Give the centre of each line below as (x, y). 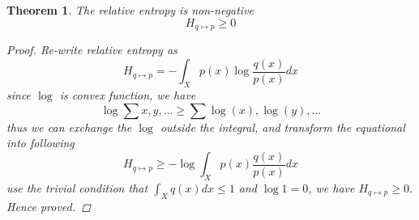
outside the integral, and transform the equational (282, 127)
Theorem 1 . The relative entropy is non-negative (130, 10)
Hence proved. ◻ (49, 206)
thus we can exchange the (69, 127)
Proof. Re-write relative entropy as (92, 50)
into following (41, 143)
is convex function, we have (128, 94)
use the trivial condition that (77, 187)
